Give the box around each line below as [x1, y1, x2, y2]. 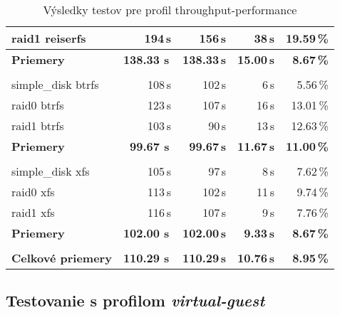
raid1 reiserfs [11, 30, 86, 46]
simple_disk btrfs [11, 76, 99, 92]
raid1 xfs [11, 204, 55, 220]
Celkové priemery [11, 250, 112, 266]
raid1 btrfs [11, 117, 64, 134]
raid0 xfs [11, 183, 55, 200]
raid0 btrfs [11, 97, 64, 113]
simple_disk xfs [11, 163, 90, 179]
